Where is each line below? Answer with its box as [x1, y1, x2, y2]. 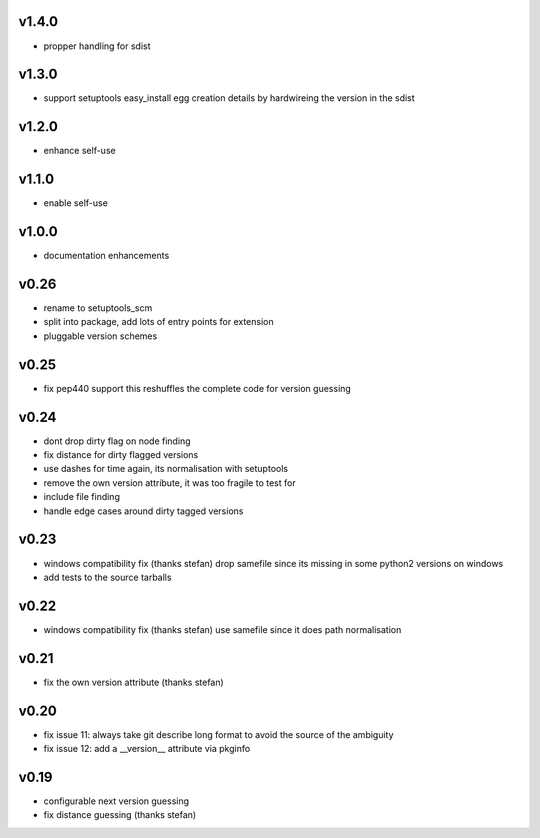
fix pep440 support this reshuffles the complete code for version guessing [43, 382, 352, 394]
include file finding [43, 491, 120, 503]
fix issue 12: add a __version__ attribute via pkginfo [43, 743, 251, 754]
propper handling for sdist [43, 40, 151, 52]
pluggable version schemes [43, 330, 158, 342]
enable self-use [43, 197, 109, 209]
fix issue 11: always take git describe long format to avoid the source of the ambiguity [43, 728, 394, 740]
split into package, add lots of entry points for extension [43, 316, 274, 328]
